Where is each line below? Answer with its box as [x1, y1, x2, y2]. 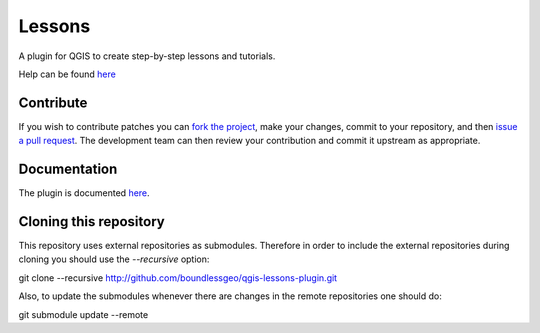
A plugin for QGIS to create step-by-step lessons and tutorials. [18, 50, 276, 62]
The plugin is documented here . [18, 187, 150, 199]
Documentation [18, 161, 118, 178]
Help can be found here [18, 68, 117, 80]
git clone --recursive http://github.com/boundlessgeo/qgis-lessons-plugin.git [18, 271, 338, 284]
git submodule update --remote [18, 308, 149, 320]
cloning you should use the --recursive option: [18, 253, 210, 265]
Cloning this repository [18, 213, 165, 230]
